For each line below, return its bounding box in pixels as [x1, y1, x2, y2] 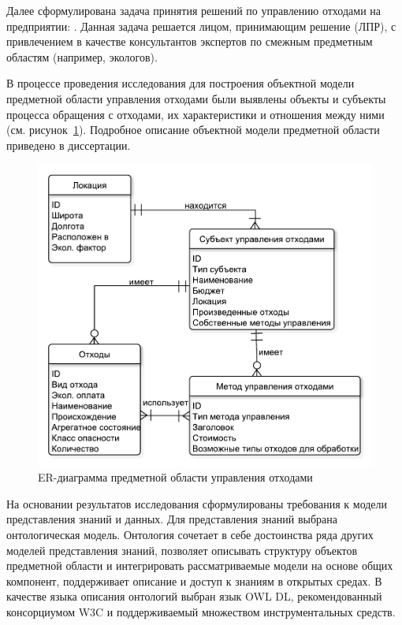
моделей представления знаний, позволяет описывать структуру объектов [6, 541, 358, 558]
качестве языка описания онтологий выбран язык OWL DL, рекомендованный [6, 588, 382, 605]
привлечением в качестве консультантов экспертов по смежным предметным [6, 33, 373, 50]
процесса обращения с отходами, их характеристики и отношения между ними [6, 106, 385, 122]
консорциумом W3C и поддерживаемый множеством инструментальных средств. [6, 604, 396, 619]
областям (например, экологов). [6, 48, 158, 65]
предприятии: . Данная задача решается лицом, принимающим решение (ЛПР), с [6, 17, 396, 34]
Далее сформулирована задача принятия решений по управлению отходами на [6, 2, 381, 18]
